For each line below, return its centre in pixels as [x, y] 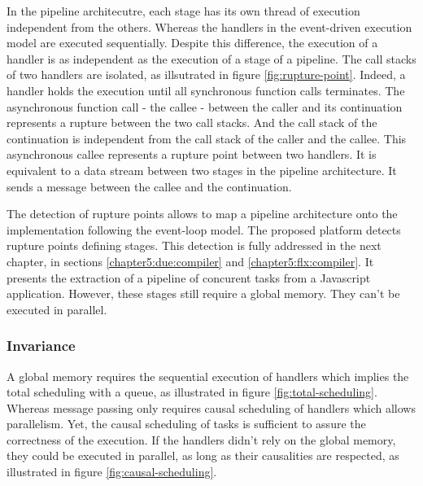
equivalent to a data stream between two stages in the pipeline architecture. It [202, 170]
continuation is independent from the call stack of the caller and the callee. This [207, 138]
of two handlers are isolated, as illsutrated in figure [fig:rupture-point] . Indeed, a [206, 74]
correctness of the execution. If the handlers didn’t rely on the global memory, [201, 439]
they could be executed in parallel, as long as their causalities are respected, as [203, 455]
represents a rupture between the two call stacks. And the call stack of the [192, 123]
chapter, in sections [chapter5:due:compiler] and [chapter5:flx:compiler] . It [190, 261]
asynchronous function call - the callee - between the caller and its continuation [205, 106]
